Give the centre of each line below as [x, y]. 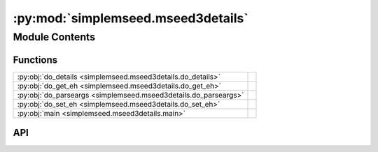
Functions [35, 60]
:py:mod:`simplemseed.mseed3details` [131, 18]
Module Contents [54, 37]
